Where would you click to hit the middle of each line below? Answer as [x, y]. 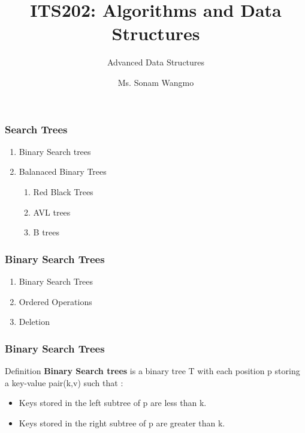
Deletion [34, 322]
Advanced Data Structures [156, 62]
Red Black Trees [63, 191]
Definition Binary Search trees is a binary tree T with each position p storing [152, 370]
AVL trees [52, 212]
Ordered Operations [55, 301]
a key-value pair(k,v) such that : [64, 382]
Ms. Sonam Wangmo [156, 82]
